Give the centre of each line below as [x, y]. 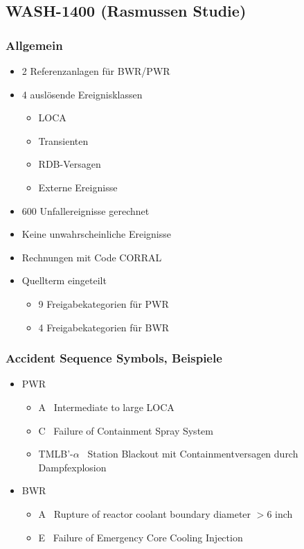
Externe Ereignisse [78, 187]
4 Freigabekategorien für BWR [104, 327]
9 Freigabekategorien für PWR [104, 303]
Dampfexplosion [72, 467]
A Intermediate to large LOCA [106, 407]
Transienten [63, 140]
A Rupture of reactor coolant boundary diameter [145, 513]
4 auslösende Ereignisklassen [82, 94]
